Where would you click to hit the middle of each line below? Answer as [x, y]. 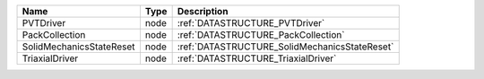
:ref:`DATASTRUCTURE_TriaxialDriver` [257, 58]
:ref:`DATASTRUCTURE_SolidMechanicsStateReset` [285, 47]
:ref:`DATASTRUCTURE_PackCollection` [261, 35]
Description [203, 11]
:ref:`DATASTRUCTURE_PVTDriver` [251, 23]
